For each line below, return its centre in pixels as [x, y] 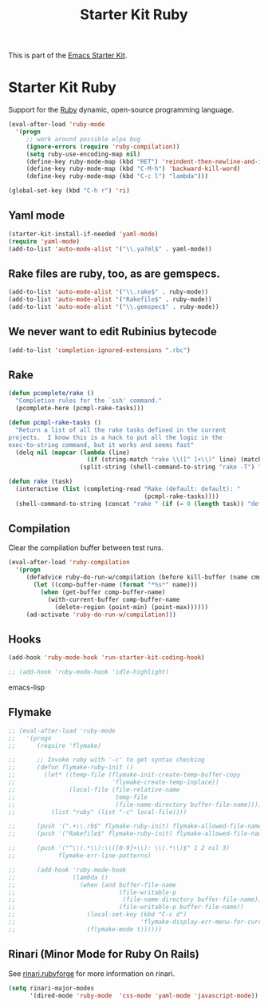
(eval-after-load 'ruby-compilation [69, 563]
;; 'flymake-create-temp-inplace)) [114, 783]
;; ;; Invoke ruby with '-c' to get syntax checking [106, 760]
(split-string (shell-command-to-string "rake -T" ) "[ [172, 467]
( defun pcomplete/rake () [51, 393]
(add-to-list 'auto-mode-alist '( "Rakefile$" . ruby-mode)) [110, 300]
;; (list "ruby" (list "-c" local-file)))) [98, 812]
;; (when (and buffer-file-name [93, 885]
